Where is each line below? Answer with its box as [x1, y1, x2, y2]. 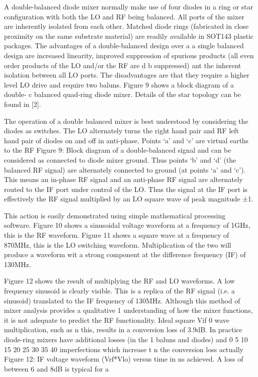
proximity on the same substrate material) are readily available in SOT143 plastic [4, 30, 254, 41]
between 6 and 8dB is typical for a [4, 363, 109, 374]
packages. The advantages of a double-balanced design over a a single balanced [4, 40, 244, 51]
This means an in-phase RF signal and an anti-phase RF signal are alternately [4, 174, 243, 185]
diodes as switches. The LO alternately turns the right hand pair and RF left [4, 125, 239, 136]
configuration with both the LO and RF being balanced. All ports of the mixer [4, 11, 245, 21]
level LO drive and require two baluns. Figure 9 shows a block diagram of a [4, 79, 234, 90]
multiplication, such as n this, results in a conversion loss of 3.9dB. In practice [4, 324, 243, 335]
